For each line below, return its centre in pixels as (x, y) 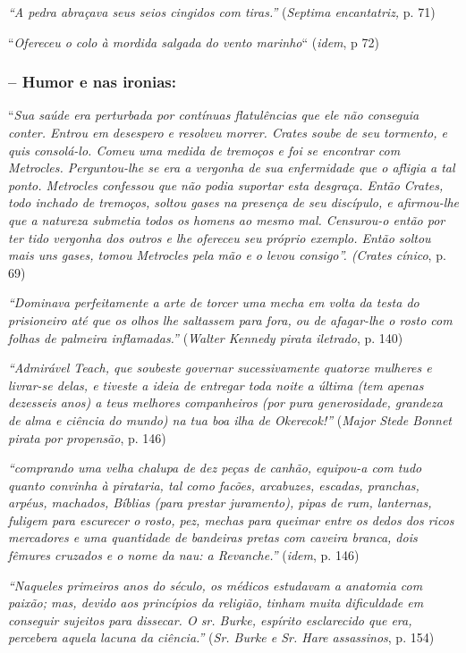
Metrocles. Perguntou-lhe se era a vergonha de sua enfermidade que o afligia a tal (232, 167)
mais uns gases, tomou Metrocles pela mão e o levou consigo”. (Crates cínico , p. (227, 255)
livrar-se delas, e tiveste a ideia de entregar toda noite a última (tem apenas (216, 385)
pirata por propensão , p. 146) (87, 437)
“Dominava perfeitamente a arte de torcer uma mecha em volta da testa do (214, 302)
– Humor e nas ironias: (92, 82)
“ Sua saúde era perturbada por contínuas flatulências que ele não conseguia (214, 115)
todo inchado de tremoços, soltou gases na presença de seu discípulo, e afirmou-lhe (234, 202)
